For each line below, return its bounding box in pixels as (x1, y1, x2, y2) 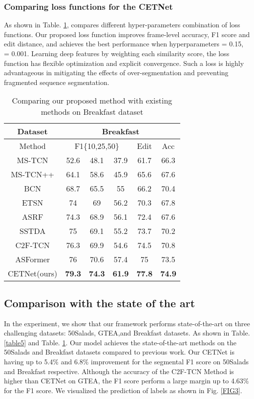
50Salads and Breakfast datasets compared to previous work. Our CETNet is (4, 347, 234, 357)
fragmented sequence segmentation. (4, 77, 109, 87)
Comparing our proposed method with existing (12, 95, 172, 106)
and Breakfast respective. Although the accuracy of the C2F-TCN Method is (4, 366, 234, 376)
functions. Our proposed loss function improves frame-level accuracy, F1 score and (4, 29, 250, 39)
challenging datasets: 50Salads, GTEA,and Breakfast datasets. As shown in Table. (4, 328, 250, 338)
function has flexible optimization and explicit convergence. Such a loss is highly (4, 58, 244, 68)
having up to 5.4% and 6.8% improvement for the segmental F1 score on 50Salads (4, 356, 249, 366)
